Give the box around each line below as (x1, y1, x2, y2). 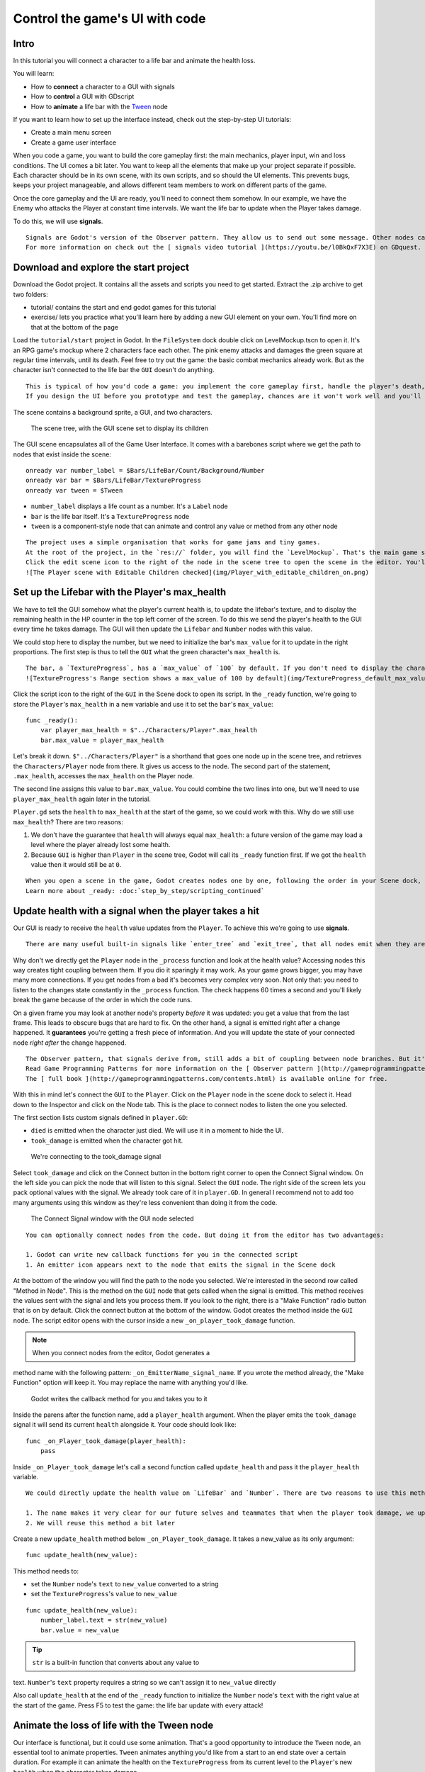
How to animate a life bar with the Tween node (30, 102, 168, 111)
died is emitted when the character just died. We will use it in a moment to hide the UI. (30, 1126, 284, 1135)
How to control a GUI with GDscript (30, 92, 135, 101)
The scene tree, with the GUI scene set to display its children (30, 424, 209, 432)
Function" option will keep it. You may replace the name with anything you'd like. (13, 1379, 248, 1387)
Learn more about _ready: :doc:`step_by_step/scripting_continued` (25, 887, 265, 895)
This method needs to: (13, 1566, 79, 1575)
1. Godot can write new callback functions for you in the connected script (25, 1251, 299, 1259)
